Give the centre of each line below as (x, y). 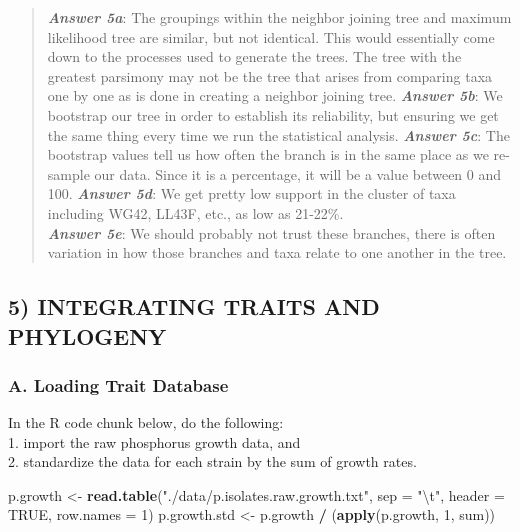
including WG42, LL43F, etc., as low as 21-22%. (195, 212)
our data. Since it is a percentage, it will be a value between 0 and (298, 173)
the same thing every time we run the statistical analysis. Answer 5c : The (278, 134)
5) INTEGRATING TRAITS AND (194, 306)
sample (68, 173)
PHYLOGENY (87, 335)
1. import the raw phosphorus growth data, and (154, 441)
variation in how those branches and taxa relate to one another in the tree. (277, 252)
